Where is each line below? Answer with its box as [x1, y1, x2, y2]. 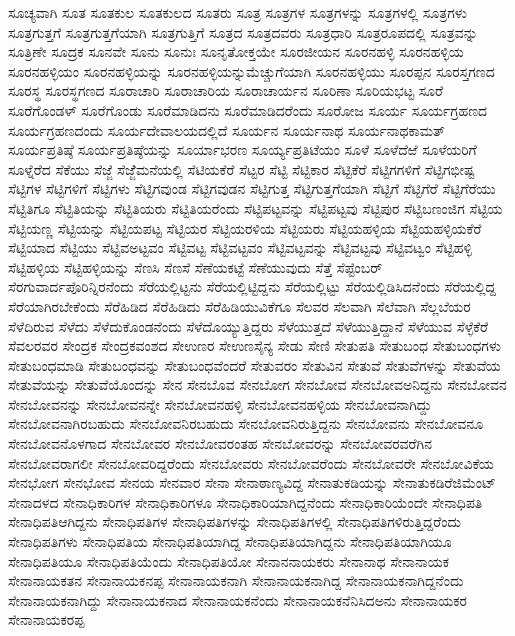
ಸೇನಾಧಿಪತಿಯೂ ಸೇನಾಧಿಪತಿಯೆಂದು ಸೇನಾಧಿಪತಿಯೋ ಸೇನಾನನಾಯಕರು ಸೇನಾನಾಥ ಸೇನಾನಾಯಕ [8, 550, 449, 571]
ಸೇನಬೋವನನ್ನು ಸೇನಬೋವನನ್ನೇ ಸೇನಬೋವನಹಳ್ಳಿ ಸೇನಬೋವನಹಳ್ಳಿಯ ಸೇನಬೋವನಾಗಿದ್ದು [8, 393, 432, 414]
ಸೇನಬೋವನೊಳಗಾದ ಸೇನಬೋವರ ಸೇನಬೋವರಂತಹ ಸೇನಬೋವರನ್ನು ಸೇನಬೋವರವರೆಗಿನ [8, 433, 432, 454]
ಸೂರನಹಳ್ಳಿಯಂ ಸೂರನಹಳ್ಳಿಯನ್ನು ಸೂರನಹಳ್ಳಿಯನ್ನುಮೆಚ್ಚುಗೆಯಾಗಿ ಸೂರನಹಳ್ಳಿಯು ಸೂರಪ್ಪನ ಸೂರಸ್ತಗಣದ [8, 60, 495, 81]
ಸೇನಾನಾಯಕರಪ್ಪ [8, 609, 85, 630]
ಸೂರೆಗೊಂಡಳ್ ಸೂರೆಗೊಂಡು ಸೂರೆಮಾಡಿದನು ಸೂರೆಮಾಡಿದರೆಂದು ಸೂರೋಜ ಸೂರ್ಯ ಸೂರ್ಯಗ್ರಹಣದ [8, 99, 488, 120]
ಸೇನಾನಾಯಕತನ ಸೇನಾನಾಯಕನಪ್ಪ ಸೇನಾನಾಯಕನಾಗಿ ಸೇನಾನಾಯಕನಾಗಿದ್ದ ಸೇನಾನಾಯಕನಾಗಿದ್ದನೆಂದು [8, 570, 464, 591]
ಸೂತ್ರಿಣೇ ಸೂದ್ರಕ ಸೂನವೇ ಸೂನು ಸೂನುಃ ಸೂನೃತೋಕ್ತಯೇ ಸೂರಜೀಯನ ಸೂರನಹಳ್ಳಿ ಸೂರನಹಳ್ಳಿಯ [8, 41, 464, 62]
